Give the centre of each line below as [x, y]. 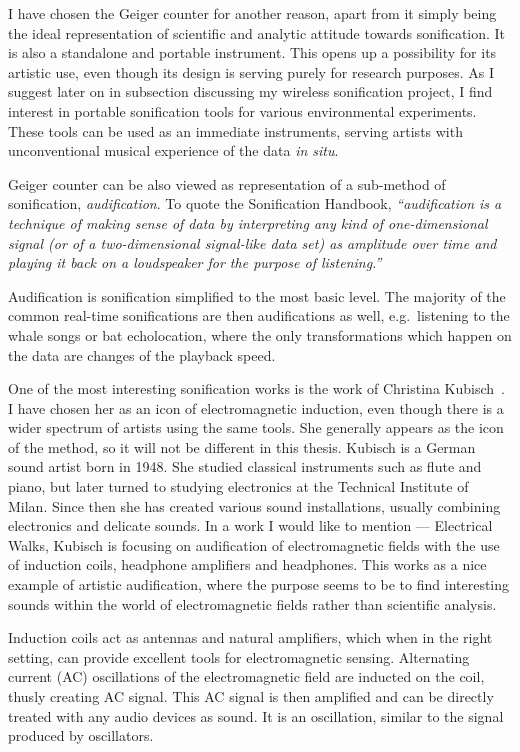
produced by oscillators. [81, 735]
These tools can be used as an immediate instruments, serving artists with [235, 130]
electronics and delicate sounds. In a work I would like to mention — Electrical [250, 525]
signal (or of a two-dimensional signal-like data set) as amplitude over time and [252, 242]
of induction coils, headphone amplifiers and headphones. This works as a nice [247, 564]
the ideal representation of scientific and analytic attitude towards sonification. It [257, 32]
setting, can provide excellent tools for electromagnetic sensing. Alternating [239, 656]
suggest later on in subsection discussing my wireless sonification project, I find [250, 91]
